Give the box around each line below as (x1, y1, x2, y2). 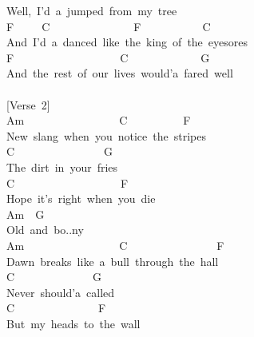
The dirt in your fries (6, 158, 118, 175)
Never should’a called (6, 283, 115, 300)
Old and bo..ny (6, 221, 84, 238)
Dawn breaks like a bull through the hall (6, 252, 219, 269)
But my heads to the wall (6, 315, 141, 331)
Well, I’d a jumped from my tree (6, 2, 177, 18)
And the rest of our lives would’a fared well (6, 65, 233, 81)
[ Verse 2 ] (6, 96, 50, 113)
